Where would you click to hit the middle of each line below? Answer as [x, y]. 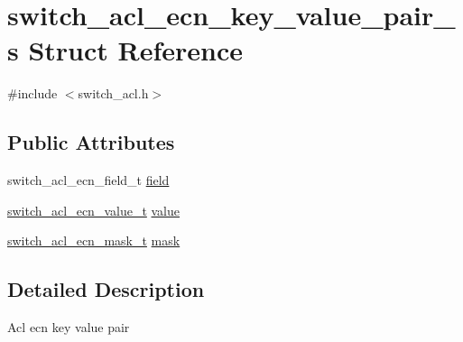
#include [32, 93]
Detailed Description [106, 289]
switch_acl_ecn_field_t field [88, 180]
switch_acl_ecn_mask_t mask [94, 240]
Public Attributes [91, 142]
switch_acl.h [113, 93]
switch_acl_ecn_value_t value [94, 210]
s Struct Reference [125, 50]
